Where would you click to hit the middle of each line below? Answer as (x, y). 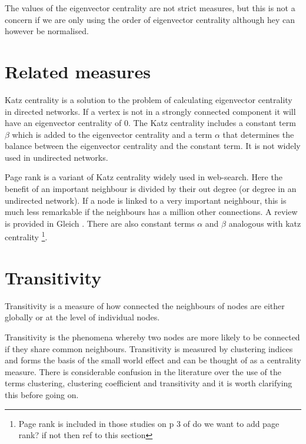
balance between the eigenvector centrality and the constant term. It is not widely (153, 146)
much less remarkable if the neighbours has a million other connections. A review (151, 212)
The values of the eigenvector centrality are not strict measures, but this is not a (150, 8)
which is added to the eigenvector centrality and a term (112, 134)
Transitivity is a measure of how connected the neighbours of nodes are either (145, 305)
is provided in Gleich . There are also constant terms (100, 223)
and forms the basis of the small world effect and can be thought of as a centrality (153, 360)
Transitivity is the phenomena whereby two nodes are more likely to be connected (152, 337)
